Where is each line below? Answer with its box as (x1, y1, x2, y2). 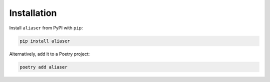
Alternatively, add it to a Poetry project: (9, 51, 90, 57)
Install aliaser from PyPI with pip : (9, 25, 83, 31)
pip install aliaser (19, 38, 70, 44)
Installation (9, 7, 57, 18)
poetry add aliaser (19, 64, 67, 70)
